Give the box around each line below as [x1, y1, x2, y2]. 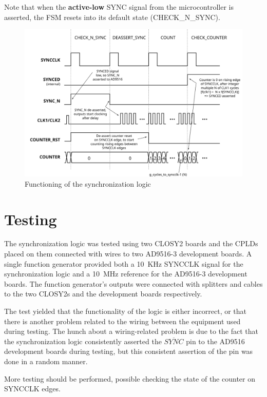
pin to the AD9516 [186, 335, 245, 346]
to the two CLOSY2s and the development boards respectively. [4, 288, 202, 299]
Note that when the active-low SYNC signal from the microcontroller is [4, 2, 234, 12]
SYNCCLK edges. [4, 383, 61, 394]
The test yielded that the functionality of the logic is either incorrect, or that [4, 306, 247, 316]
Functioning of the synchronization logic [25, 178, 151, 189]
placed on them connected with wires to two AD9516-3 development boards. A [4, 248, 252, 259]
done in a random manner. [4, 355, 88, 366]
